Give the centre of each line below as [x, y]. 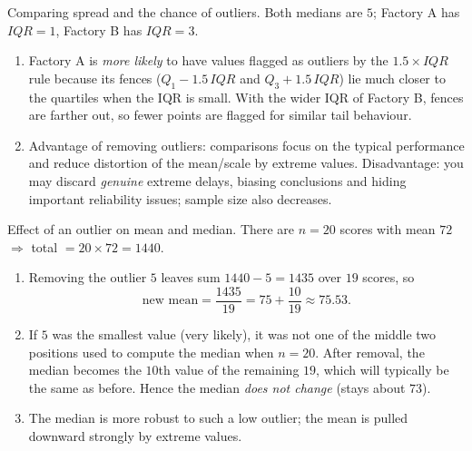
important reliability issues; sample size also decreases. [180, 198]
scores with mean [388, 229]
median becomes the [85, 370]
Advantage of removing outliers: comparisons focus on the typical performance [246, 145]
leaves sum [191, 277]
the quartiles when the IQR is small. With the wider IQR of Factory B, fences [246, 97]
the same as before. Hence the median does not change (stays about [217, 387]
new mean [170, 301]
